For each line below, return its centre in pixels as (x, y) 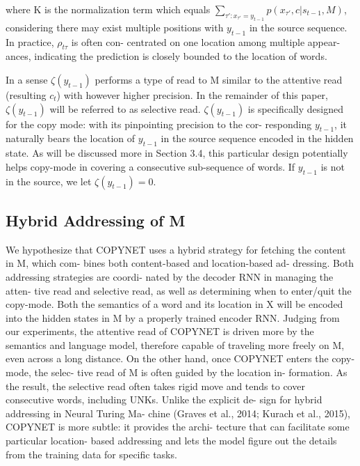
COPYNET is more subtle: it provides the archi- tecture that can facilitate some (178, 427)
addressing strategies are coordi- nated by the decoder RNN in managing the (170, 276)
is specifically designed (295, 108)
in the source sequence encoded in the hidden (257, 138)
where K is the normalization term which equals (108, 9)
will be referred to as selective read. (125, 108)
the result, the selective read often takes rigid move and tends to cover (155, 386)
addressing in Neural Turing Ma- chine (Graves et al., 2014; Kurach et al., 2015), (178, 413)
